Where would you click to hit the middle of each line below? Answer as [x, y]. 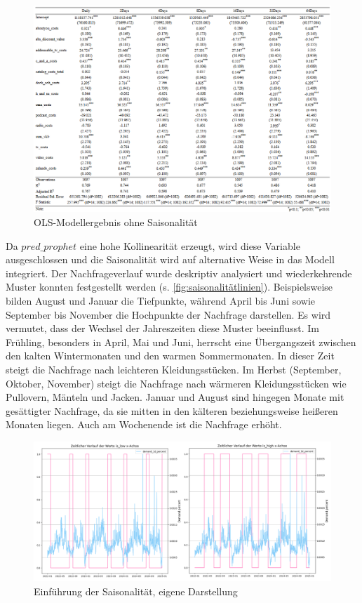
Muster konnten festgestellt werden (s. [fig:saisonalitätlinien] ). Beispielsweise [169, 287]
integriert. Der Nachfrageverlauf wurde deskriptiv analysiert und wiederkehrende [179, 273]
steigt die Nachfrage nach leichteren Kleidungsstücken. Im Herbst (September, [174, 369]
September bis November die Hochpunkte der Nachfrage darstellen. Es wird [168, 314]
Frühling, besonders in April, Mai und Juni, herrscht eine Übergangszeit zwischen [181, 342]
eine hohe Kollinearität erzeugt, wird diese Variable [190, 245]
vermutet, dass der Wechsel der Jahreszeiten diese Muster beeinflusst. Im [163, 328]
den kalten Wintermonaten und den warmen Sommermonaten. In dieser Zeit [170, 356]
